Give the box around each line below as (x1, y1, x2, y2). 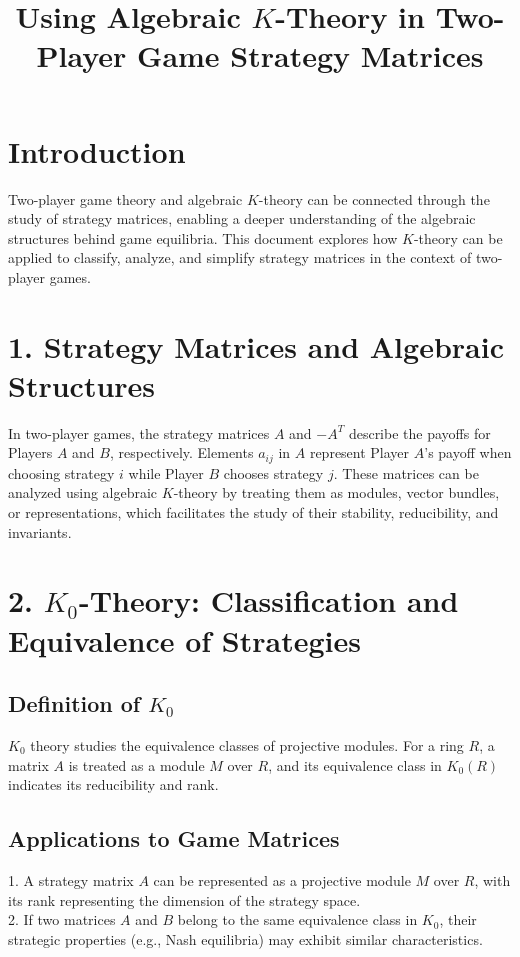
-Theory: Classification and (78, 580, 459, 621)
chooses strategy (223, 462, 324, 483)
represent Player (309, 442, 410, 463)
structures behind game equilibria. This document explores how (8, 227, 398, 248)
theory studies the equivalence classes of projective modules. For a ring (30, 734, 464, 755)
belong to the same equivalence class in (177, 909, 418, 930)
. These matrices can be (333, 462, 479, 483)
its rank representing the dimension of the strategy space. (8, 889, 361, 910)
